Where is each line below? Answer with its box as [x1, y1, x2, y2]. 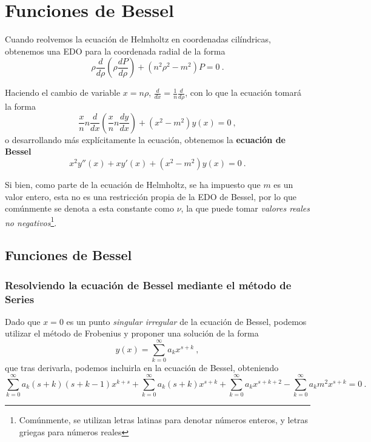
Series [5, 291, 35, 306]
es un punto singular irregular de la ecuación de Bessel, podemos [66, 315, 307, 327]
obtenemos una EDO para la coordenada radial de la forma [5, 44, 226, 57]
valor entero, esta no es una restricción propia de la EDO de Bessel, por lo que [5, 190, 297, 203]
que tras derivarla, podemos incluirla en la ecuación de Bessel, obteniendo [5, 361, 279, 374]
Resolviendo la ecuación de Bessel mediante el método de [5, 277, 292, 292]
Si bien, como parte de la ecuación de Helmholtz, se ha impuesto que [5, 178, 261, 190]
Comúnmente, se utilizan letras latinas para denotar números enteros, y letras [19, 413, 309, 426]
